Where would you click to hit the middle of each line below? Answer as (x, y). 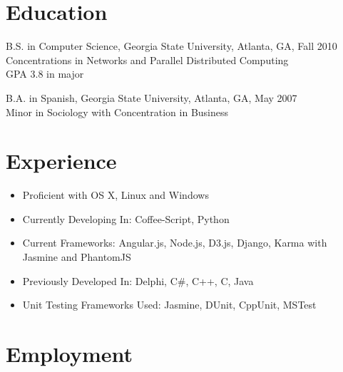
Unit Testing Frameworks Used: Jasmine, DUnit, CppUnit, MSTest (169, 305)
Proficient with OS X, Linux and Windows (116, 195)
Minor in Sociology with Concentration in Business (117, 112)
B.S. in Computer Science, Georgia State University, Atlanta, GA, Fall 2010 (171, 46)
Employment (70, 353)
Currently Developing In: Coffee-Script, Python (126, 218)
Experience (61, 161)
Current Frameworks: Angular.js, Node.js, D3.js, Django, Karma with (175, 243)
